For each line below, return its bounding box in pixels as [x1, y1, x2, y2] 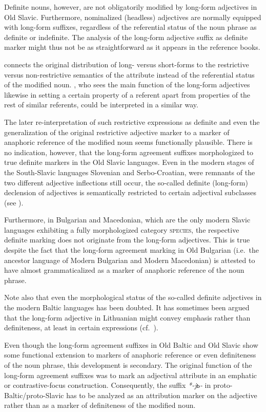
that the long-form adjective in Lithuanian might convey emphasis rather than [4, 312, 251, 323]
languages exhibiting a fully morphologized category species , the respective [4, 224, 239, 235]
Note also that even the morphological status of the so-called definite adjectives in [4, 292, 262, 303]
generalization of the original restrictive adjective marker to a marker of [4, 126, 230, 137]
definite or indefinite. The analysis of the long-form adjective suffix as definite [4, 31, 248, 42]
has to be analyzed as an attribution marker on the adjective [66, 389, 257, 400]
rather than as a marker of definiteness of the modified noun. [4, 400, 196, 410]
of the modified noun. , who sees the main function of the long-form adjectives [4, 79, 250, 90]
